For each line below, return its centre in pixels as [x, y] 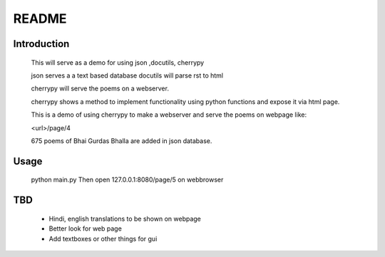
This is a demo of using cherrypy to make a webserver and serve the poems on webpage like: [169, 115]
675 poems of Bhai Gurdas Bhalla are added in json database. [122, 141]
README [40, 19]
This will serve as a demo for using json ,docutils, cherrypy [118, 62]
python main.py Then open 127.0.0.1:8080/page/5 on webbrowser [127, 180]
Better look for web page [86, 229]
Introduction [41, 44]
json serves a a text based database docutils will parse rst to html [127, 75]
